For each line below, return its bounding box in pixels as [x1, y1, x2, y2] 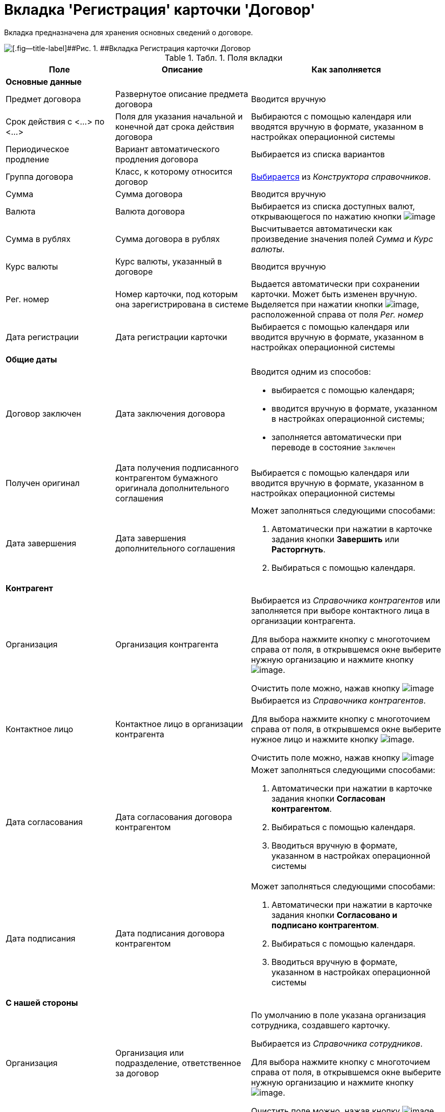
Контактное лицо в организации [115, 718, 243, 729]
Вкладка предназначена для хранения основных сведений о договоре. [4, 28, 253, 37]
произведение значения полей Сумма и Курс [251, 233, 433, 244]
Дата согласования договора [115, 811, 232, 822]
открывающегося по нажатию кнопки [251, 211, 402, 222]
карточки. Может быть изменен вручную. [251, 288, 417, 299]
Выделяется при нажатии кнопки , [251, 299, 419, 309]
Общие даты [6, 354, 57, 365]
